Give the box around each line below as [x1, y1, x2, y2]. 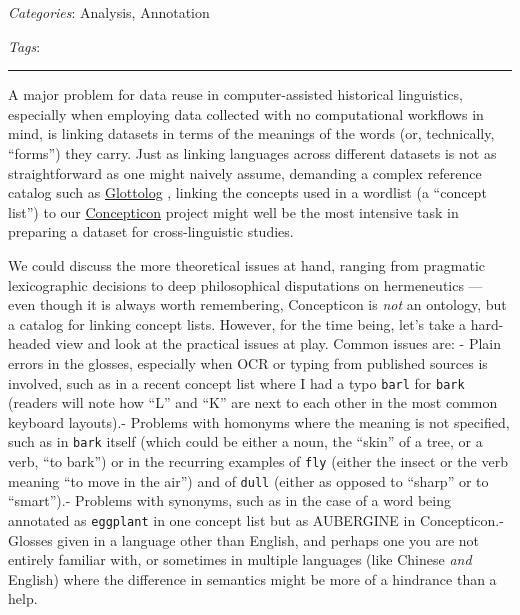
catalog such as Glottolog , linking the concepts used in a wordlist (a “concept [8, 182, 487, 203]
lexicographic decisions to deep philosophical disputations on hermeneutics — [8, 274, 483, 295]
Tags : [8, 35, 41, 56]
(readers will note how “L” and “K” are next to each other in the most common [8, 392, 498, 413]
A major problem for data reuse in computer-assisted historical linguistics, [8, 84, 463, 105]
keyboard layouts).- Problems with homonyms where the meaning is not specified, [8, 411, 510, 432]
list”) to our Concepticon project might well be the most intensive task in [8, 201, 459, 222]
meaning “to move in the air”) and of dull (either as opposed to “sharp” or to [8, 470, 489, 491]
